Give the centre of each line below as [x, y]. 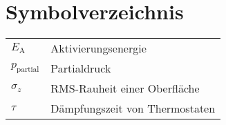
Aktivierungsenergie [98, 48]
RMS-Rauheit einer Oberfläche [125, 88]
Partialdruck [81, 68]
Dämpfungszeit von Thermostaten [133, 108]
